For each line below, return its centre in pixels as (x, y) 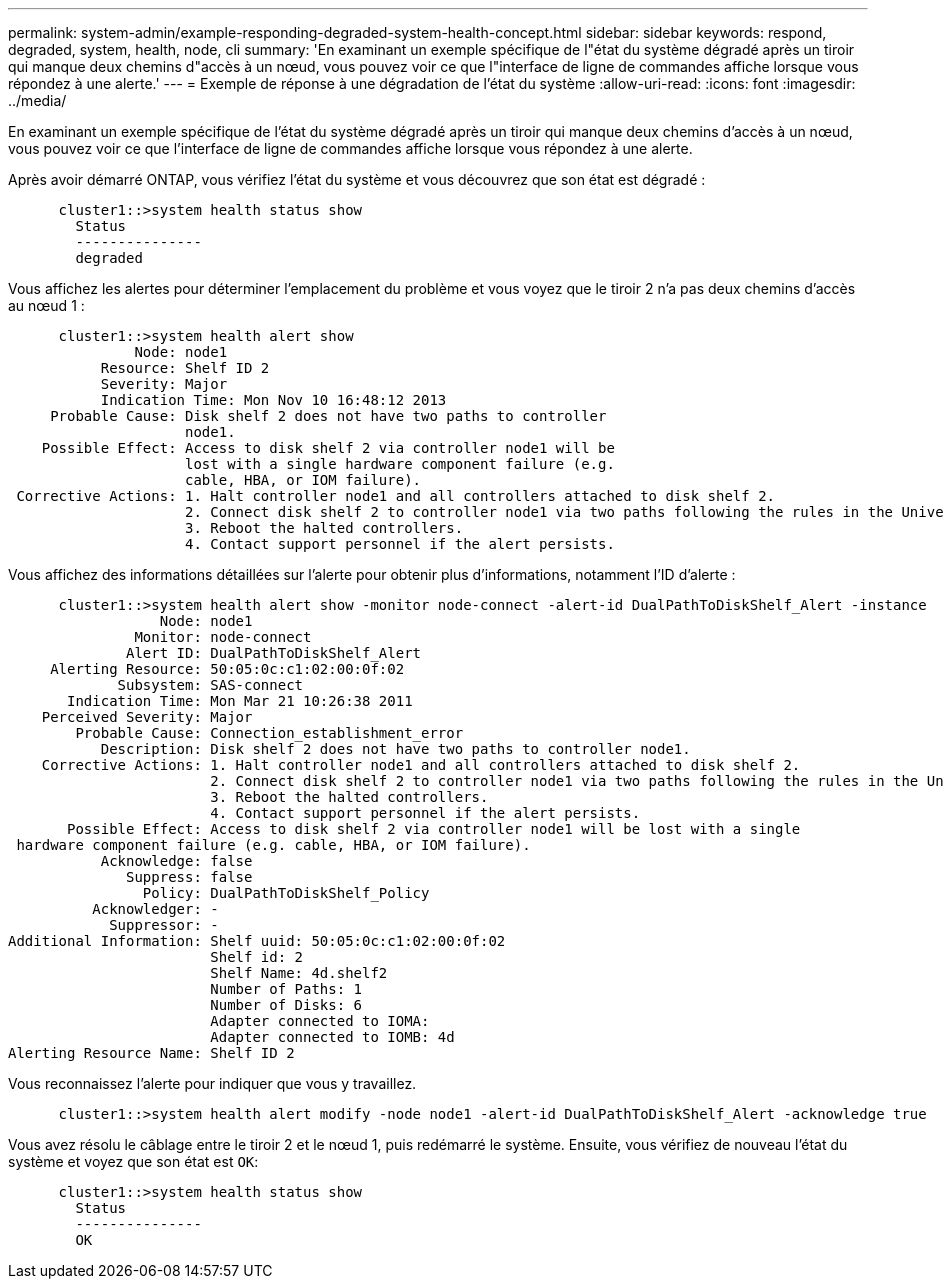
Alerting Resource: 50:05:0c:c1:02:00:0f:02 (227, 669)
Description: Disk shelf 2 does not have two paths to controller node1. (395, 749)
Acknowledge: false (176, 861)
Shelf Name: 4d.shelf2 (299, 973)
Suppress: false (189, 877)
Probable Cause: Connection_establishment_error (269, 733)
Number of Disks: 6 (286, 1005)
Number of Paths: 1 (286, 989)
